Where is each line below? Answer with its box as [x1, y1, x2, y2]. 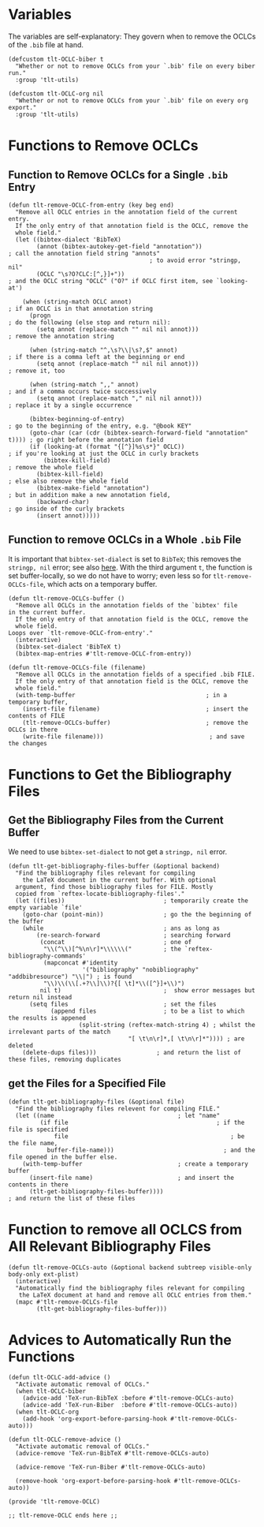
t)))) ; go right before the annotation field [8, 435, 164, 443]
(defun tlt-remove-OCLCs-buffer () [8, 594, 125, 603]
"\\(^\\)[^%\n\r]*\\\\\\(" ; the [43, 945, 181, 953]
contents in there [8, 1181, 69, 1189]
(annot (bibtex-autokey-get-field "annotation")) [36, 242, 203, 250]
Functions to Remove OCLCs [8, 136, 199, 155]
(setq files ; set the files [28, 1000, 217, 1008]
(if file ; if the [39, 1118, 245, 1126]
